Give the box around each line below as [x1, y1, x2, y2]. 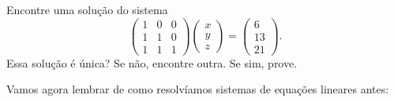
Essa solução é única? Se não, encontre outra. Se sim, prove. [6, 54, 298, 71]
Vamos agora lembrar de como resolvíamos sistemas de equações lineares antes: [6, 81, 389, 97]
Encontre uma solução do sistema [6, 2, 168, 17]
